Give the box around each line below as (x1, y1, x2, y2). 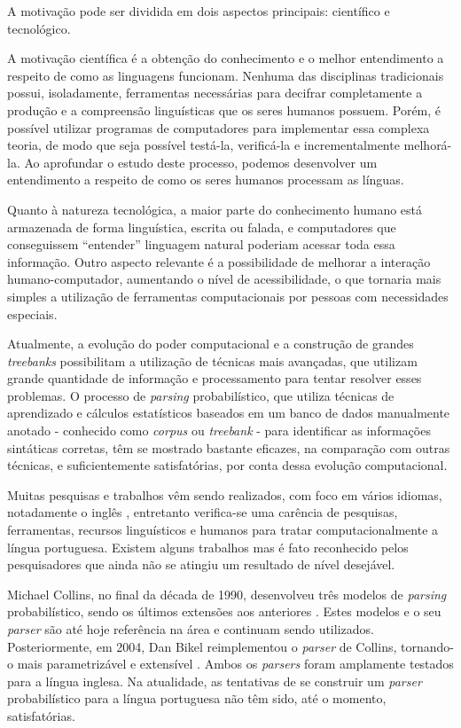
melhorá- (403, 136, 452, 154)
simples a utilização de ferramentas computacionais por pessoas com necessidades (7, 286, 449, 305)
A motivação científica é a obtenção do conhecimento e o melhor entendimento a (7, 49, 444, 67)
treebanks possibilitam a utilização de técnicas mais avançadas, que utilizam (7, 351, 418, 370)
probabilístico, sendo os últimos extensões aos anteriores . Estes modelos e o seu (7, 602, 441, 621)
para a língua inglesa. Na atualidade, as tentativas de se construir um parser (7, 671, 422, 690)
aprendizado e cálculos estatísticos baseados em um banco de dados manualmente (7, 403, 450, 422)
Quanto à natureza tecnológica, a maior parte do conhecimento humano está (7, 200, 423, 218)
